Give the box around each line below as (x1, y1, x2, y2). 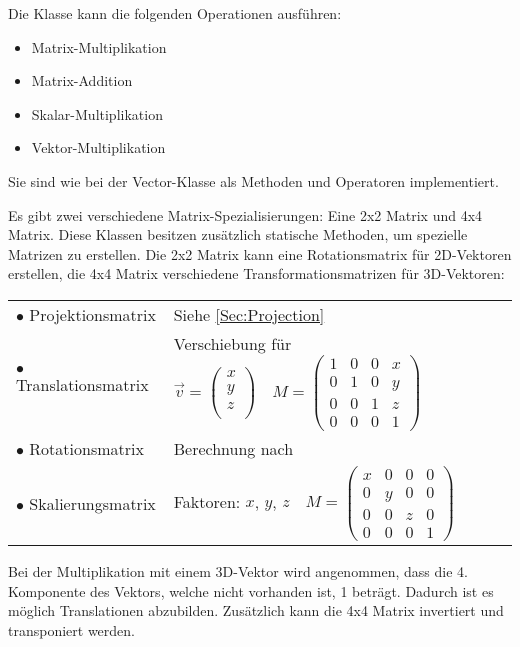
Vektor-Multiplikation (31, 137, 166, 158)
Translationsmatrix (16, 373, 149, 397)
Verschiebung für (173, 331, 292, 355)
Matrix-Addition (31, 70, 133, 91)
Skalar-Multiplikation (31, 103, 163, 124)
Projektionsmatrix (29, 302, 156, 326)
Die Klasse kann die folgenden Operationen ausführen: (8, 3, 342, 23)
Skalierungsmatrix (29, 491, 156, 515)
